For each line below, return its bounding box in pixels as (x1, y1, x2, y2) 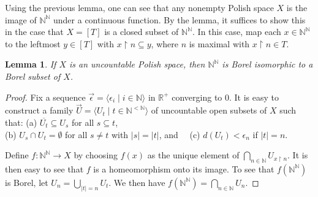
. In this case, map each (192, 25, 281, 38)
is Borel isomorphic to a (222, 58, 313, 71)
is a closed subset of (104, 25, 179, 38)
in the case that (5, 25, 64, 38)
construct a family (5, 104, 74, 117)
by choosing (74, 149, 118, 161)
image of (5, 13, 37, 26)
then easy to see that (5, 162, 84, 175)
